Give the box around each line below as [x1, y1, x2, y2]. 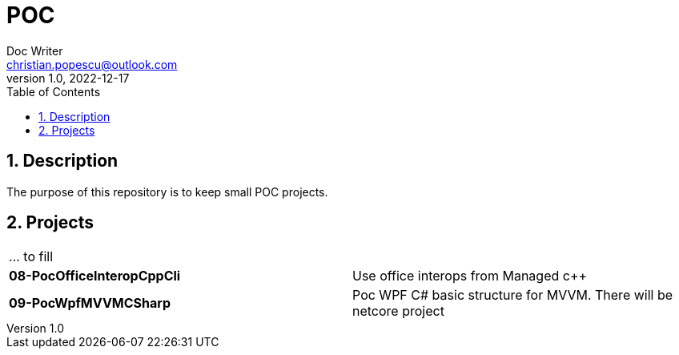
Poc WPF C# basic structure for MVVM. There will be [352, 287, 673, 304]
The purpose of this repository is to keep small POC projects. [6, 184, 328, 199]
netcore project [352, 303, 444, 320]
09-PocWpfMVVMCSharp [9, 295, 171, 312]
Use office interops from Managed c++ [352, 268, 588, 284]
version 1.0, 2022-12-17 [6, 71, 130, 85]
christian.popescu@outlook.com [6, 57, 178, 71]
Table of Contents [6, 84, 101, 99]
